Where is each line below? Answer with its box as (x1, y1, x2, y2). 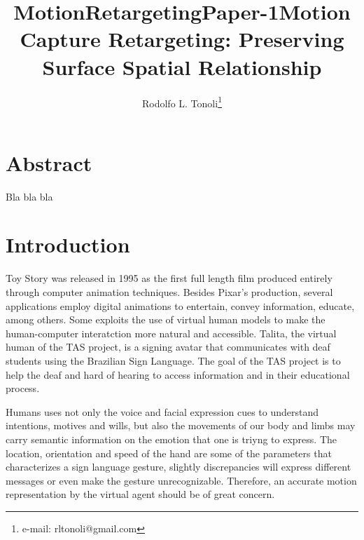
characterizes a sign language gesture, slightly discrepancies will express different (6, 459, 351, 474)
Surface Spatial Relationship (42, 52, 322, 81)
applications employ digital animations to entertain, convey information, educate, (6, 298, 355, 313)
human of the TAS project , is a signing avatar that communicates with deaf (6, 339, 330, 354)
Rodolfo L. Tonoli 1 (142, 93, 222, 110)
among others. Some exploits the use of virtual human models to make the (6, 312, 325, 327)
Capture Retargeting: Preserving (20, 25, 344, 53)
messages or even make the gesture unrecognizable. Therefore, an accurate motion (6, 473, 357, 487)
